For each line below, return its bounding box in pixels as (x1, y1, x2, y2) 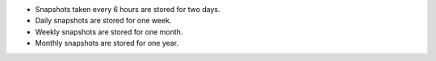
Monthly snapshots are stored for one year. (35, 39, 179, 48)
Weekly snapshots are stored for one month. (35, 26, 183, 36)
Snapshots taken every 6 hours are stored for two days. (35, 5, 221, 14)
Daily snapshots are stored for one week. (35, 16, 172, 26)
